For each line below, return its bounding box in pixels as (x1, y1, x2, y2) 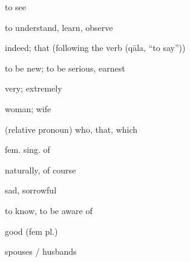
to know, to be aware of (5, 204, 93, 217)
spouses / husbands (5, 245, 77, 258)
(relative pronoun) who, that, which (5, 123, 138, 135)
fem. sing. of (5, 143, 50, 156)
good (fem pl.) (5, 224, 58, 237)
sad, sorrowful (5, 184, 57, 196)
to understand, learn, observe (5, 21, 113, 33)
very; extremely (5, 82, 62, 95)
